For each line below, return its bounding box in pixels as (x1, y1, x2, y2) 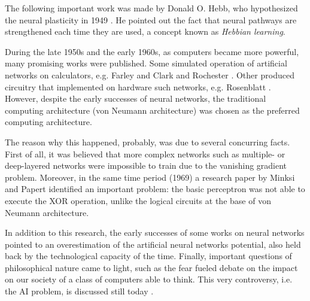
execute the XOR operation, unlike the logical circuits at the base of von (5, 194, 271, 206)
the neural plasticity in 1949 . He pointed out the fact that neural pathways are (5, 13, 297, 26)
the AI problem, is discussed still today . (5, 285, 154, 297)
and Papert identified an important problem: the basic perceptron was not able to (5, 183, 305, 195)
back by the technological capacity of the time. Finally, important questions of (5, 250, 292, 262)
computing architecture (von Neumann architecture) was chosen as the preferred (5, 104, 300, 116)
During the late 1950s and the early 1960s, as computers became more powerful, (5, 45, 299, 57)
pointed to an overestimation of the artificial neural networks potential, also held (5, 238, 301, 250)
